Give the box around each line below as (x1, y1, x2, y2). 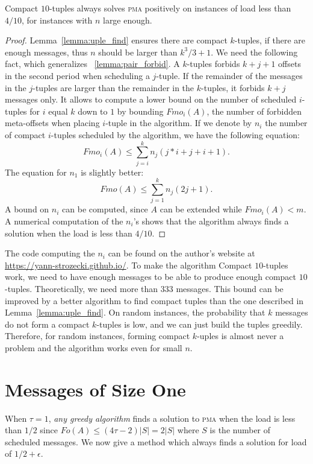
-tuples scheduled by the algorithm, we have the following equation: (51, 128, 300, 141)
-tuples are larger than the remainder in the (33, 81, 194, 94)
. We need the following (211, 45, 298, 58)
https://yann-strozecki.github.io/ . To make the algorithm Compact (5, 258, 252, 271)
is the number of (209, 424, 271, 436)
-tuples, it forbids (201, 81, 265, 94)
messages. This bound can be (176, 282, 284, 294)
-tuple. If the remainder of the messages (156, 69, 303, 81)
